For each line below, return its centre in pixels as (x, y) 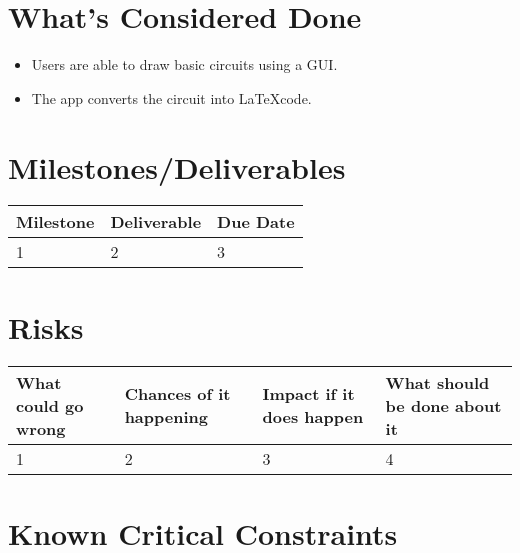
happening (166, 417)
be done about (443, 405)
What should (437, 382)
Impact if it (308, 394)
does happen (313, 417)
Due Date (256, 222)
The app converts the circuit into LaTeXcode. (171, 97)
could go (50, 405)
